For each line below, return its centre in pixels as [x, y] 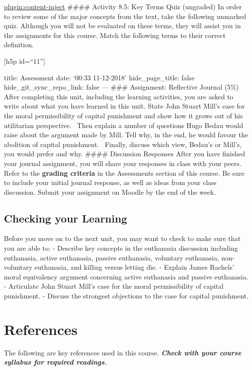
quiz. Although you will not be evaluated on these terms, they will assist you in [122, 26]
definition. [19, 45]
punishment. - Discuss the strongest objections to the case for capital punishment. [126, 296]
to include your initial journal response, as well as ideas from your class [110, 182]
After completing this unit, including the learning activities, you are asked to [119, 96]
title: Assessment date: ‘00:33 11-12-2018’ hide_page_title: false [99, 77]
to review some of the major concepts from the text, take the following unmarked [125, 16]
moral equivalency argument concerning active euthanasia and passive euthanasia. [126, 276]
